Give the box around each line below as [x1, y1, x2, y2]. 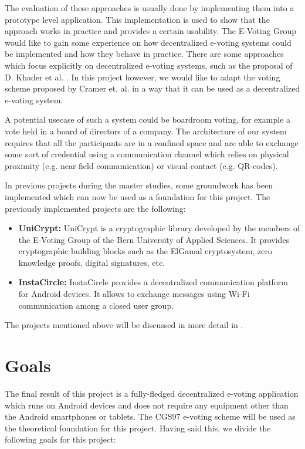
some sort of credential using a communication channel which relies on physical [5, 148, 289, 160]
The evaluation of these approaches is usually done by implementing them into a [5, 2, 294, 13]
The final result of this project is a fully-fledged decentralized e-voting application [5, 387, 299, 399]
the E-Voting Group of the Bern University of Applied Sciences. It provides [18, 233, 290, 245]
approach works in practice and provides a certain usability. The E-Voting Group [5, 25, 297, 37]
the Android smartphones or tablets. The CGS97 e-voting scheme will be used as [5, 410, 296, 423]
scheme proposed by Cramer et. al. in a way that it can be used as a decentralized [5, 82, 300, 94]
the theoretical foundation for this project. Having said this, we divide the [5, 421, 271, 434]
